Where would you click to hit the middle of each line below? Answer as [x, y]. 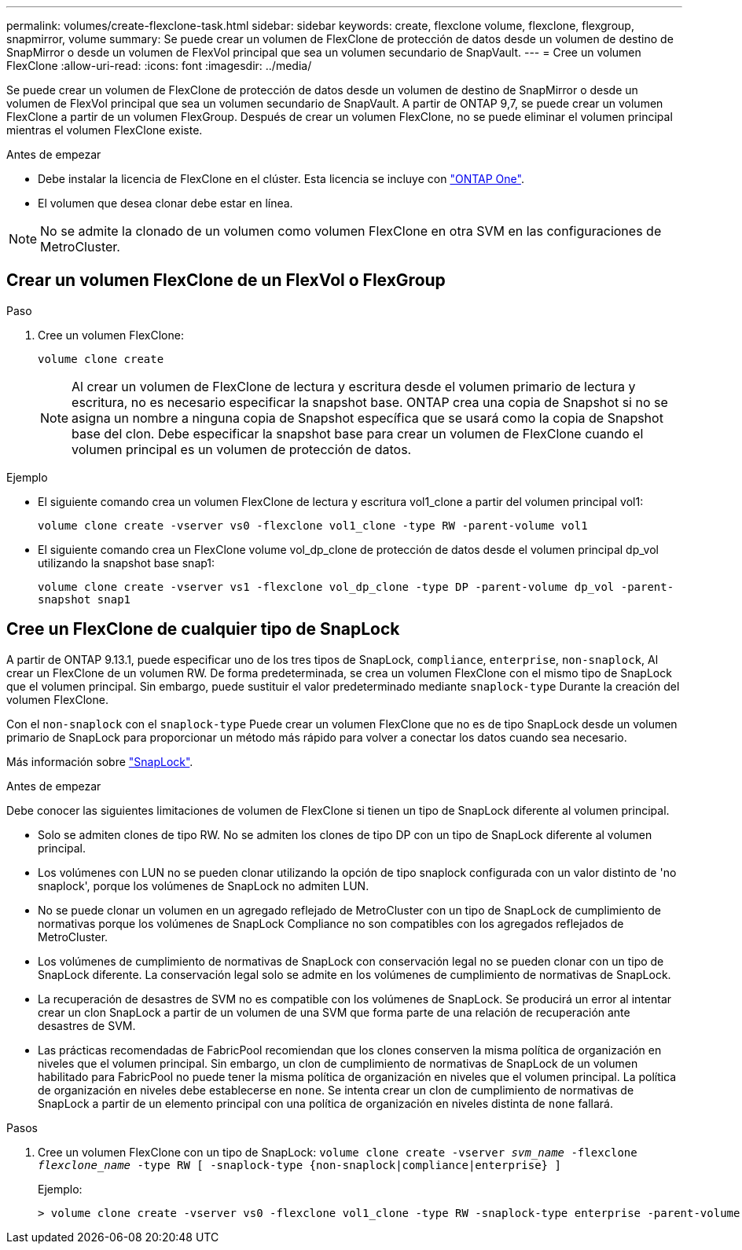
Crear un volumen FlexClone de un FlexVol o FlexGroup [226, 280]
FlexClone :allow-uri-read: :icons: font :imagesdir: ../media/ [159, 66]
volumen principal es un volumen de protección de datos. [242, 449]
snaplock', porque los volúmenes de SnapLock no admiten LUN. [204, 885]
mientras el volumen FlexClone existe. [105, 130]
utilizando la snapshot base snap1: [127, 563]
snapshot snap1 [84, 599]
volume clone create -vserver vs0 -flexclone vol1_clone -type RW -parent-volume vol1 [313, 525]
